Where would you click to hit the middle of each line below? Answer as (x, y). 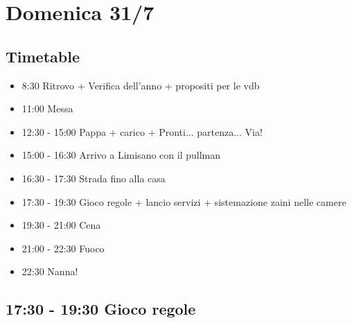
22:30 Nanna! (50, 271)
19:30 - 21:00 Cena (61, 225)
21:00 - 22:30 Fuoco (63, 248)
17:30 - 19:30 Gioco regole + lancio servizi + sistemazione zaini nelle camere (184, 201)
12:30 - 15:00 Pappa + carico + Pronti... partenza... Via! (142, 131)
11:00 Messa (47, 108)
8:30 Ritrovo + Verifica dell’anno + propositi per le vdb (141, 85)
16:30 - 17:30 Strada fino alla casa (94, 178)
